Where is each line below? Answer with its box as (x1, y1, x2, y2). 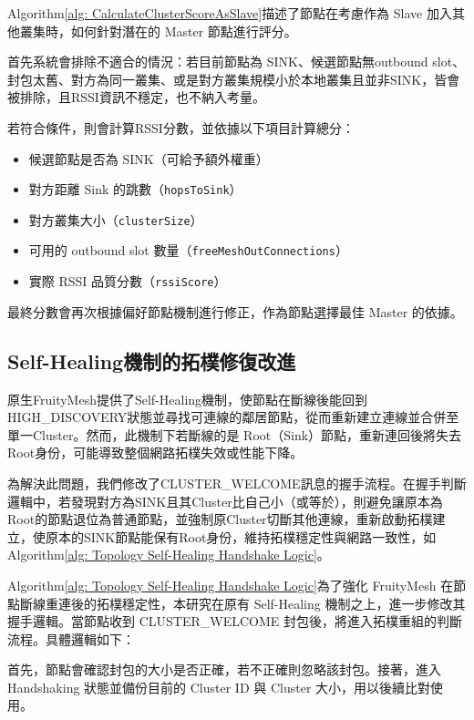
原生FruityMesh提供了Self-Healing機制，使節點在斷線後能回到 (7, 389, 368, 408)
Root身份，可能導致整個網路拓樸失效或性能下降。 (7, 443, 304, 462)
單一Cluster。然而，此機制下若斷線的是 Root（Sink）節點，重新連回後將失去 (7, 425, 462, 444)
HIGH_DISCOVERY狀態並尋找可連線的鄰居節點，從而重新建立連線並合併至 (7, 407, 459, 427)
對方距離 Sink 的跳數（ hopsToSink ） (28, 180, 242, 199)
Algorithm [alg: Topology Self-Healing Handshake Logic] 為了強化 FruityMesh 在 (7, 575, 454, 594)
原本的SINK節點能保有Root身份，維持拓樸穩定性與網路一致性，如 (45, 527, 437, 546)
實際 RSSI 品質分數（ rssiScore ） (28, 272, 227, 291)
